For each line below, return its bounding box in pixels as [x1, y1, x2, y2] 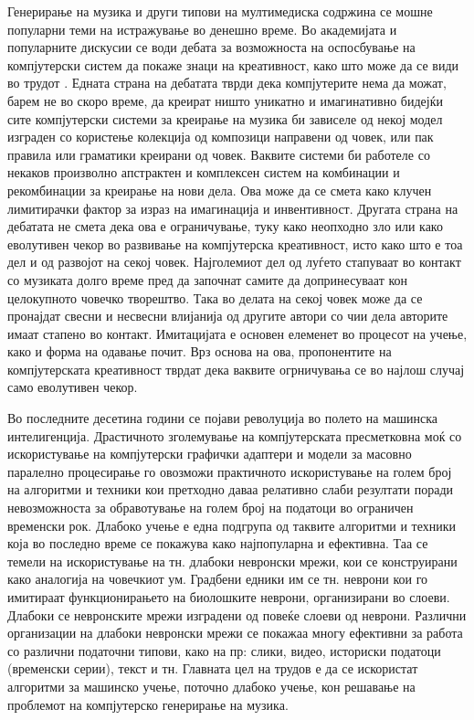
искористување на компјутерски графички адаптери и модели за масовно [7, 444, 412, 463]
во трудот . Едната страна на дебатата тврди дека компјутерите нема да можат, [7, 73, 447, 92]
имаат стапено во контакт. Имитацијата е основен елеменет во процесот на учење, [7, 323, 468, 343]
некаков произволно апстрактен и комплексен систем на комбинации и [7, 163, 400, 182]
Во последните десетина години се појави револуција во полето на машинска [7, 408, 437, 428]
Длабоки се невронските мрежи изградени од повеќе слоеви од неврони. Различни [7, 605, 467, 624]
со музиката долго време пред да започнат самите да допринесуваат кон [7, 270, 408, 289]
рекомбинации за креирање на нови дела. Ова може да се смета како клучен [7, 180, 432, 199]
